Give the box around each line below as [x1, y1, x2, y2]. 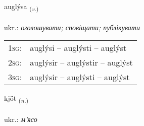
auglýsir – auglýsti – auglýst [30, 71, 130, 83]
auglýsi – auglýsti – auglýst [30, 42, 127, 54]
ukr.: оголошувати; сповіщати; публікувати [4, 22, 140, 32]
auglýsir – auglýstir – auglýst [30, 56, 133, 69]
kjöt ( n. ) [4, 93, 29, 105]
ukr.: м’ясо [4, 114, 37, 124]
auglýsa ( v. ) [4, 1, 39, 13]
